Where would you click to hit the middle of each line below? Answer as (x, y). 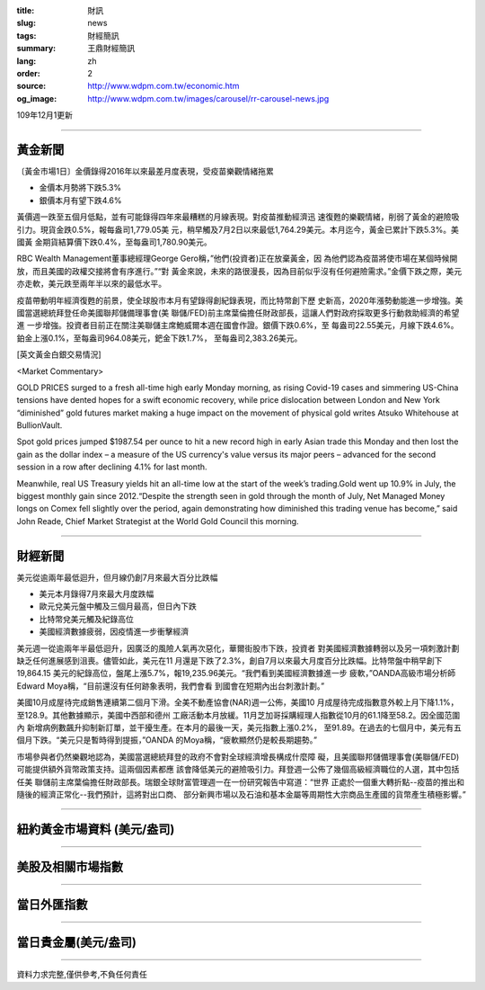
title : (26, 10)
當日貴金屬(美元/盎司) (76, 942)
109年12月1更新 (45, 115)
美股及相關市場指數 (70, 866)
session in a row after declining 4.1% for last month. (112, 467)
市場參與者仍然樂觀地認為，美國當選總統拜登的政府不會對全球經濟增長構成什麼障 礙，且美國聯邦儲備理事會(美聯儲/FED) (238, 756)
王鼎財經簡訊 (111, 49)
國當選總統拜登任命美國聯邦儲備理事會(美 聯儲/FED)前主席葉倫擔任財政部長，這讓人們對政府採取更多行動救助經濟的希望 (238, 312)
